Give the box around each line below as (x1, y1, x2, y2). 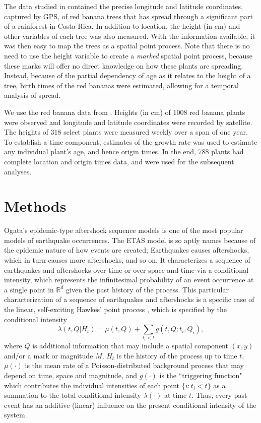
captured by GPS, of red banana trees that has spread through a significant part (4, 11, 253, 21)
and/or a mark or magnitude (4, 350, 93, 360)
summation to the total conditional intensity (4, 390, 142, 400)
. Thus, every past (191, 390, 247, 400)
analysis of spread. (4, 90, 61, 100)
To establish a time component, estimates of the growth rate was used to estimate (4, 136, 257, 147)
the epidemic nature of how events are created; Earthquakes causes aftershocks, (4, 245, 249, 255)
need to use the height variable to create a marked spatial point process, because (4, 50, 253, 61)
